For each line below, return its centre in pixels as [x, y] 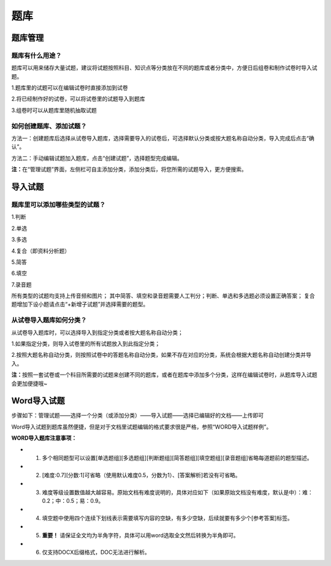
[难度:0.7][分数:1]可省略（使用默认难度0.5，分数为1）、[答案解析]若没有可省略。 [141, 475]
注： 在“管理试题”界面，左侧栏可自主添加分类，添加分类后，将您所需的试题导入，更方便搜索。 [129, 169]
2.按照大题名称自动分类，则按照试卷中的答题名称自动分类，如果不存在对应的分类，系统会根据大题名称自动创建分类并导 [162, 355]
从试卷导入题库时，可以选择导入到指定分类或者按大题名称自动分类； [97, 332]
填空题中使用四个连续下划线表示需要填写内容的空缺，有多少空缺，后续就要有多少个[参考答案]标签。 [168, 518]
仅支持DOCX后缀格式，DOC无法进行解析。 [96, 553]
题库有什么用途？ [36, 55]
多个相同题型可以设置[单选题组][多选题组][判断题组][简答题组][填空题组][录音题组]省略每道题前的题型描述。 [177, 458]
